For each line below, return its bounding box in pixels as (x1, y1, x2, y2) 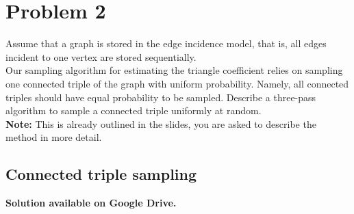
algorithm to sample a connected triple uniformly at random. (5, 103, 262, 118)
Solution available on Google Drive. (5, 196, 177, 210)
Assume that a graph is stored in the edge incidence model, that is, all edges (5, 36, 327, 51)
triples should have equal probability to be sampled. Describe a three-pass (5, 90, 316, 104)
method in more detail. (5, 130, 102, 144)
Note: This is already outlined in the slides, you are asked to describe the (5, 116, 316, 131)
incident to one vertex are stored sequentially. (5, 49, 197, 64)
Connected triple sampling (5, 163, 197, 185)
